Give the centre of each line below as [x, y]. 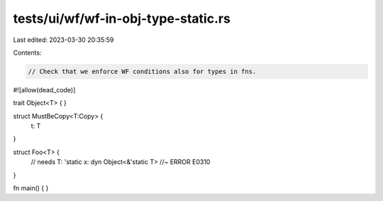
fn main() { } [31, 188]
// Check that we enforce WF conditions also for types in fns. [142, 71]
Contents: [27, 53]
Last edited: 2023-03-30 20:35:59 [63, 40]
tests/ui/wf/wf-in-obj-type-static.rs [122, 18]
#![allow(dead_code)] [44, 89]
